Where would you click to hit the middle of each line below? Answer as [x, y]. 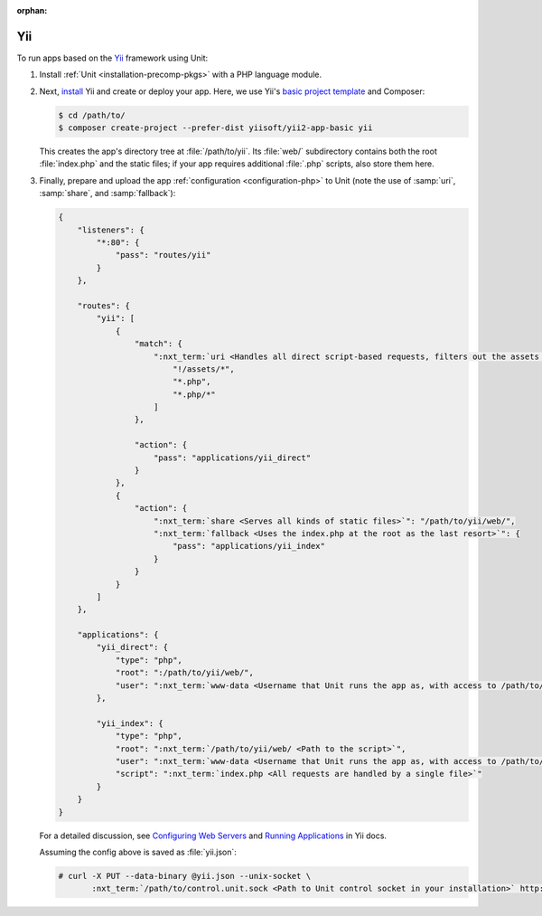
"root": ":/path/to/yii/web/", [185, 673]
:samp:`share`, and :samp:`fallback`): [107, 194]
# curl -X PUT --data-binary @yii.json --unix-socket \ [185, 876]
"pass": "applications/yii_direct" [233, 458]
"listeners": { [111, 230]
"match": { [158, 344]
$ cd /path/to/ [92, 115]
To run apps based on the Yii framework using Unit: [112, 58]
